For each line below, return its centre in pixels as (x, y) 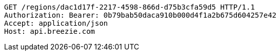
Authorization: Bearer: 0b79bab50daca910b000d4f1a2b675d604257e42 (141, 15)
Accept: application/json (56, 23)
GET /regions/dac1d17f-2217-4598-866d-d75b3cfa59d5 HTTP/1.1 (129, 7)
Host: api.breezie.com (50, 31)
